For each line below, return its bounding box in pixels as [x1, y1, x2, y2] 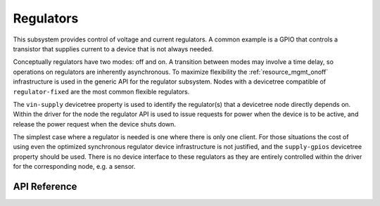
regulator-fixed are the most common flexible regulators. [13, 87, 190, 96]
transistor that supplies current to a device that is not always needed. [13, 44, 214, 53]
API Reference [13, 181, 77, 193]
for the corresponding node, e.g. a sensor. [13, 162, 136, 171]
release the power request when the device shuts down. [13, 120, 176, 128]
